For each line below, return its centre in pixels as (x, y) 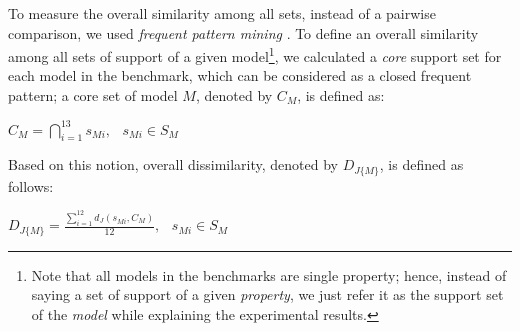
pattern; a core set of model (93, 95)
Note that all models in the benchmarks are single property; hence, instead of (269, 274)
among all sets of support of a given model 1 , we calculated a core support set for (255, 54)
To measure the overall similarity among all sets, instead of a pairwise (222, 13)
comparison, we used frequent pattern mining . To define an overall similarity (243, 32)
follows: (31, 185)
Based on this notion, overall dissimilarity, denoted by (173, 164)
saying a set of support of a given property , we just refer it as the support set (267, 294)
